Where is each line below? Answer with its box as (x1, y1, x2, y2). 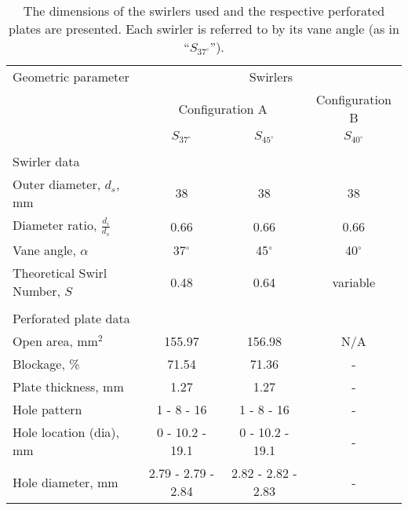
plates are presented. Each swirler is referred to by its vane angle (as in (9, 20, 399, 38)
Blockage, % (13, 355, 80, 373)
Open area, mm (13, 332, 98, 351)
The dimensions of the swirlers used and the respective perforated (23, 2, 385, 20)
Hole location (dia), (13, 423, 120, 442)
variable (332, 272, 376, 291)
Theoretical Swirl (13, 264, 107, 282)
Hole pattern (13, 400, 82, 419)
